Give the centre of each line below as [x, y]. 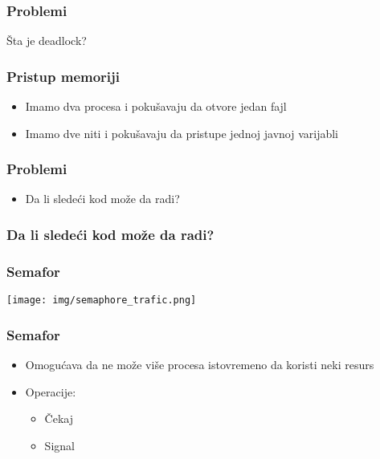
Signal [59, 445]
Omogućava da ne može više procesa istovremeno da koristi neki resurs [200, 364]
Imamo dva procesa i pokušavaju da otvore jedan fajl [156, 106]
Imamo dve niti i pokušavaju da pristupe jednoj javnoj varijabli [182, 133]
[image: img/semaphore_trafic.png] [102, 301]
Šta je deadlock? [47, 41]
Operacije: [51, 391]
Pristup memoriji [63, 76]
